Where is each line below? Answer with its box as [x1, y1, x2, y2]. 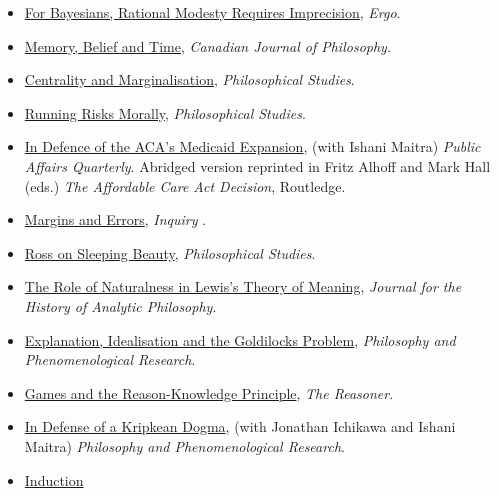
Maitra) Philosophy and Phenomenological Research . [24, 435, 345, 456]
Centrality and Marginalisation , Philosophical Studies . [24, 69, 355, 90]
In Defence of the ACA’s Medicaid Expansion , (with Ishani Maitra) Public [24, 136, 481, 157]
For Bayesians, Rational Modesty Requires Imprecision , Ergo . [24, 2, 401, 22]
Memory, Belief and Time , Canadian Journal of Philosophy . [24, 35, 391, 56]
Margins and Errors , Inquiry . [24, 209, 207, 230]
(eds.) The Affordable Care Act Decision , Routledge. [24, 175, 346, 196]
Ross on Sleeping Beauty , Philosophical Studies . [24, 242, 316, 263]
